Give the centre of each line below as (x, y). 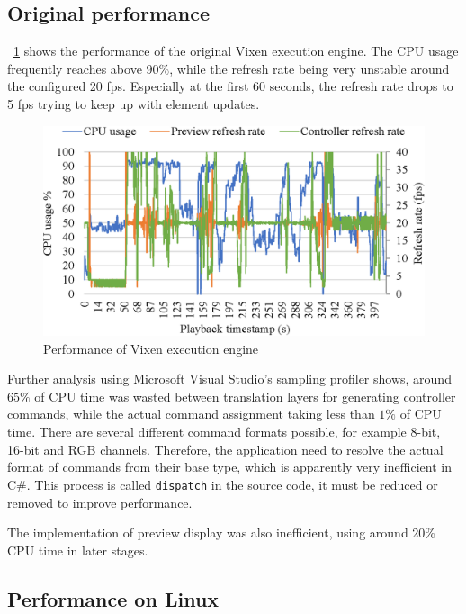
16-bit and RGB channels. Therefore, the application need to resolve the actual (225, 449)
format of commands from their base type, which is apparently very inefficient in (229, 467)
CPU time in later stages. (78, 550)
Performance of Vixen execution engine (151, 348)
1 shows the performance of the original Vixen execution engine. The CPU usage (236, 51)
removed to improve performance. (100, 502)
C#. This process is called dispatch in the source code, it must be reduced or (223, 484)
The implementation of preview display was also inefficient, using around (208, 533)
